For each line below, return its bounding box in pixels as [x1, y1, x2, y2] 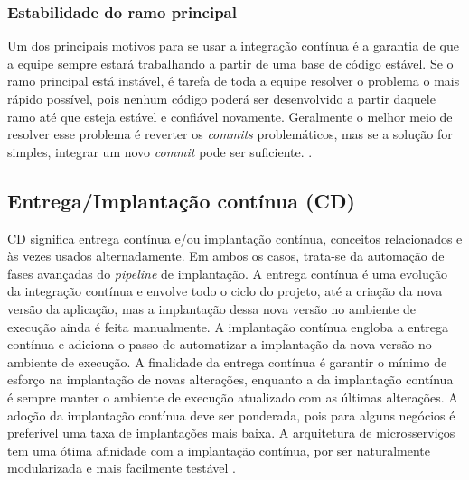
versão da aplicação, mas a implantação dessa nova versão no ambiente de [7, 299, 416, 318]
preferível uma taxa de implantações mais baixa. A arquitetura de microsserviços [7, 423, 455, 442]
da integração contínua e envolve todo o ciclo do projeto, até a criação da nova [7, 282, 443, 300]
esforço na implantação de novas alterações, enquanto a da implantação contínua [7, 370, 454, 389]
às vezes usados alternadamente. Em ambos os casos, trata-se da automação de [7, 246, 445, 265]
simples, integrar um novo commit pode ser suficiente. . [7, 142, 313, 161]
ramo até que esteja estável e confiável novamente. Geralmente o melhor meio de [7, 106, 453, 125]
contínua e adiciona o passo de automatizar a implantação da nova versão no [7, 335, 432, 354]
